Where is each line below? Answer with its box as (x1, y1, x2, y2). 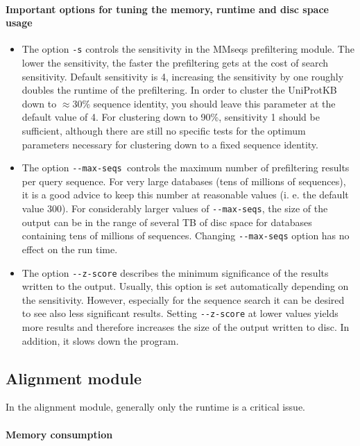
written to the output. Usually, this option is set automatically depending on (22, 279, 349, 293)
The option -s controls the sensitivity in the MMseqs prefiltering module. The (22, 42, 354, 56)
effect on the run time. (22, 241, 118, 256)
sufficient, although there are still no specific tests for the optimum (22, 123, 306, 138)
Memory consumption (6, 427, 113, 441)
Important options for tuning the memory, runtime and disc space (6, 1, 329, 16)
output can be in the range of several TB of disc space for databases (22, 214, 312, 229)
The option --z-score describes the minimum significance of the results (22, 265, 329, 280)
